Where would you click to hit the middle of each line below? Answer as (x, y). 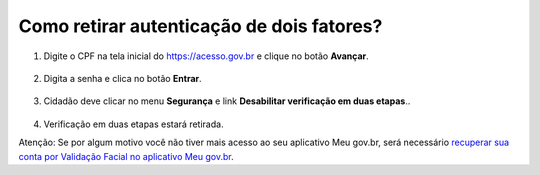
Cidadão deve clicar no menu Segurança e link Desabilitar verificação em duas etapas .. (227, 101)
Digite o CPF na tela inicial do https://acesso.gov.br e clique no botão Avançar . (206, 56)
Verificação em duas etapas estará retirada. (133, 124)
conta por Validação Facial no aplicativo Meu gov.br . (126, 156)
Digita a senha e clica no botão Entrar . (122, 78)
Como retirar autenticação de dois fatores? (200, 26)
